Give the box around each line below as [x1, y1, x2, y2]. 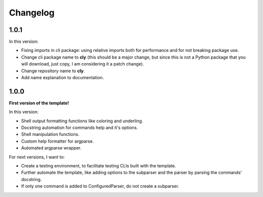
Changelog [9, 7, 55, 18]
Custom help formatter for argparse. [21, 138, 94, 144]
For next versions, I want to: [9, 154, 65, 160]
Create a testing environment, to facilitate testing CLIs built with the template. [21, 163, 176, 169]
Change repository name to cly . [21, 68, 85, 74]
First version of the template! [9, 100, 69, 106]
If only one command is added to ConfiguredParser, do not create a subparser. [21, 183, 180, 189]
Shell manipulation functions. [21, 131, 80, 137]
